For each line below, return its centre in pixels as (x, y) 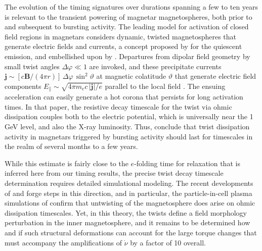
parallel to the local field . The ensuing (165, 86)
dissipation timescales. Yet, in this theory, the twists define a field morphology (126, 212)
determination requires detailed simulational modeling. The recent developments (129, 183)
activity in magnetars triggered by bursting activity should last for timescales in (129, 136)
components (23, 86)
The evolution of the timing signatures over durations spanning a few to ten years (132, 7)
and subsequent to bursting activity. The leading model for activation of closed (127, 27)
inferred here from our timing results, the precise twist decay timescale (114, 173)
